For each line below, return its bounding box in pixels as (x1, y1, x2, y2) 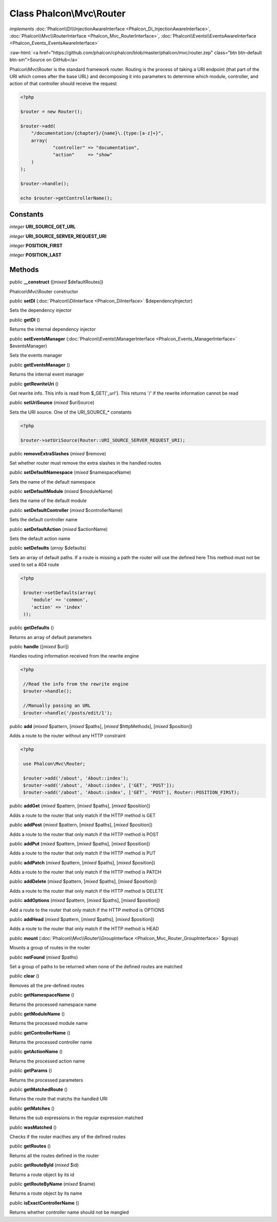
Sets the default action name (9, 536, 70, 542)
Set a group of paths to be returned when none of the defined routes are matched (9, 963, 183, 969)
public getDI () (9, 316, 41, 323)
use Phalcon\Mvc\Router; (23, 760, 86, 767)
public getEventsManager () (9, 362, 70, 368)
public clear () (9, 973, 39, 979)
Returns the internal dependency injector (9, 326, 96, 332)
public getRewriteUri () (9, 381, 59, 387)
